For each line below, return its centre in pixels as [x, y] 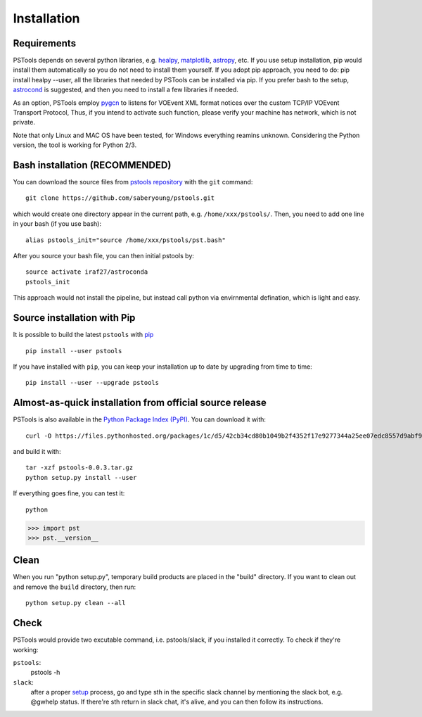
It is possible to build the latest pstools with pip [83, 335]
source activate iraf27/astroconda [87, 272]
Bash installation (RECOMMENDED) [92, 165]
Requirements [45, 43]
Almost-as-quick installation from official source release [140, 403]
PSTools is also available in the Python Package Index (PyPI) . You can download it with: [140, 419]
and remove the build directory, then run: [75, 587]
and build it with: [37, 451]
